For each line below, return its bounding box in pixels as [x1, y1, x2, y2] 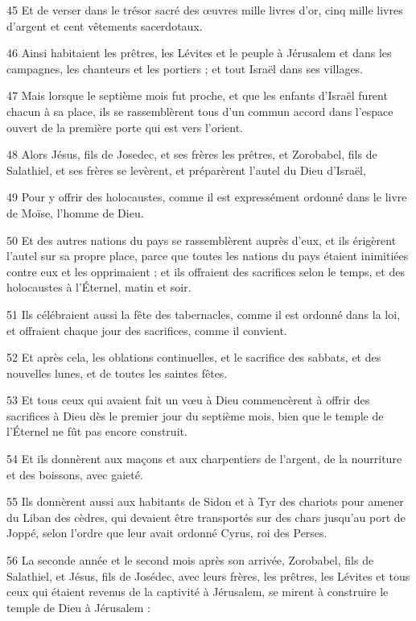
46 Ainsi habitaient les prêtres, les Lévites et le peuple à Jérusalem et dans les [6, 44, 392, 61]
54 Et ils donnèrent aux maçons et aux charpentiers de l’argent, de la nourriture [6, 450, 402, 467]
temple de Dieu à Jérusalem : [6, 598, 150, 615]
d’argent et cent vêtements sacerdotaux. [6, 17, 203, 34]
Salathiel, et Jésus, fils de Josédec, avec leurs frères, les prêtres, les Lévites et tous [6, 567, 410, 584]
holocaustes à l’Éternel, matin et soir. [6, 279, 192, 296]
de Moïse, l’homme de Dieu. [6, 204, 144, 221]
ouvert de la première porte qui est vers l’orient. [6, 118, 243, 135]
